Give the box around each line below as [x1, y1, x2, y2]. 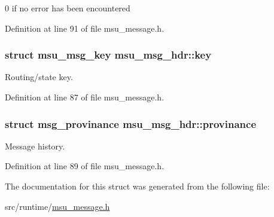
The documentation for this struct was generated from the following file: [5, 180, 270, 192]
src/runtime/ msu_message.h [5, 200, 110, 212]
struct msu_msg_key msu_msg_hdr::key [5, 47, 212, 62]
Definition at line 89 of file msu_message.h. [5, 160, 165, 172]
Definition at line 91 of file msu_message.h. [5, 22, 165, 34]
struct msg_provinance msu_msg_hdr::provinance [5, 116, 257, 131]
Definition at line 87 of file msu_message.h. [5, 91, 165, 103]
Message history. [5, 139, 65, 152]
